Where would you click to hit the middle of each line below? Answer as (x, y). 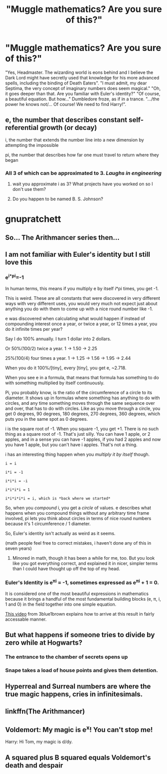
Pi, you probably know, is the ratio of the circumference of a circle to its (79, 392)
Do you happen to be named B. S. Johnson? (58, 199)
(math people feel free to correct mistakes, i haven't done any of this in (78, 543)
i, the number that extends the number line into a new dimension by (74, 140)
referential (22, 128)
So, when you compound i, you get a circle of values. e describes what (78, 508)
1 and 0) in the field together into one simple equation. (61, 604)
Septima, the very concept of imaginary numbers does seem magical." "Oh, (83, 88)
